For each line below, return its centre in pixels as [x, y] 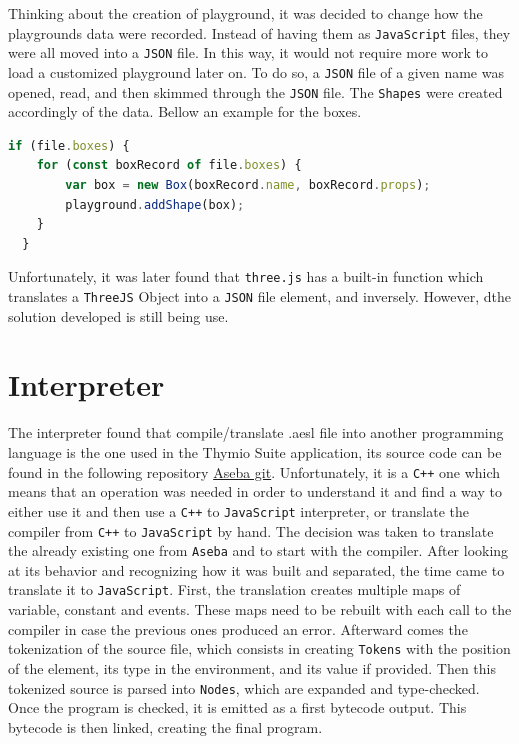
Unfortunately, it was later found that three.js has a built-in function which [246, 276]
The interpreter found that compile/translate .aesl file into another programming [256, 432]
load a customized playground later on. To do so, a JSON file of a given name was [256, 71]
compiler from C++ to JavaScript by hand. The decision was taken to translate [251, 530]
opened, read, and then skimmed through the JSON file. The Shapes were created [255, 91]
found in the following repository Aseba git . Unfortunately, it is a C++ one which [254, 471]
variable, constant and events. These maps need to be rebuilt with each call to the [260, 609]
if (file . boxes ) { [69, 145]
